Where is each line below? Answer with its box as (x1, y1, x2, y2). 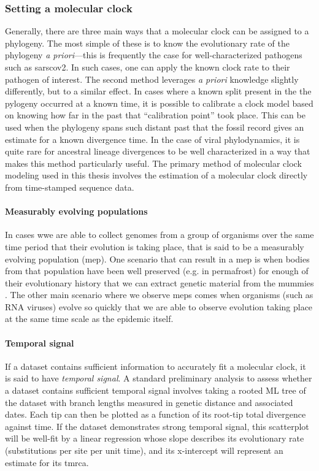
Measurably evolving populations (5, 205, 148, 218)
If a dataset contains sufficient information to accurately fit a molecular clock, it (5, 359, 306, 372)
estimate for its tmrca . (5, 456, 89, 469)
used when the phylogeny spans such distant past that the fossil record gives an (5, 120, 304, 133)
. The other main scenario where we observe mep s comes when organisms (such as (5, 288, 313, 301)
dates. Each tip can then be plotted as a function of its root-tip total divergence (5, 408, 306, 421)
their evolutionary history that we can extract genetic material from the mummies (5, 276, 314, 289)
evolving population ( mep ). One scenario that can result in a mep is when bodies (5, 252, 310, 265)
